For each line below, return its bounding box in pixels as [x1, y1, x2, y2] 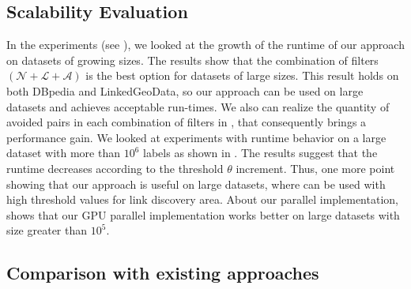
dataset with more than [6, 144, 121, 161]
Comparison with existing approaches [6, 261, 319, 285]
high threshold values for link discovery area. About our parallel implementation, [6, 191, 398, 208]
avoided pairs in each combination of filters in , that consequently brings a [6, 114, 367, 130]
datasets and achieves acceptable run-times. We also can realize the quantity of [6, 98, 390, 114]
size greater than [6, 222, 88, 238]
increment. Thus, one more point [236, 160, 395, 176]
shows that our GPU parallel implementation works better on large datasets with [6, 206, 400, 223]
